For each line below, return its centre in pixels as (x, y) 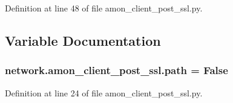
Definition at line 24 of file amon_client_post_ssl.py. (104, 92)
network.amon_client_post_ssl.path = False (116, 70)
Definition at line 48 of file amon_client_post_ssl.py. (104, 8)
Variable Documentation (83, 40)
